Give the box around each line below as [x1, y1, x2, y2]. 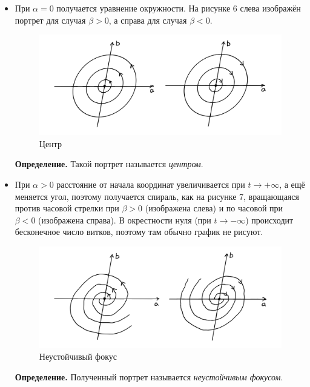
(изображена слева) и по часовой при [145, 202, 283, 214]
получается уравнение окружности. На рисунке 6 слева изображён [56, 2, 301, 14]
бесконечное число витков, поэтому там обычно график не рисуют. [15, 225, 263, 238]
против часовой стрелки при [15, 202, 119, 214]
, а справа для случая [108, 13, 187, 26]
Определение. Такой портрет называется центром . [15, 157, 203, 170]
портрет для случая [15, 13, 86, 26]
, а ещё [279, 178, 305, 191]
